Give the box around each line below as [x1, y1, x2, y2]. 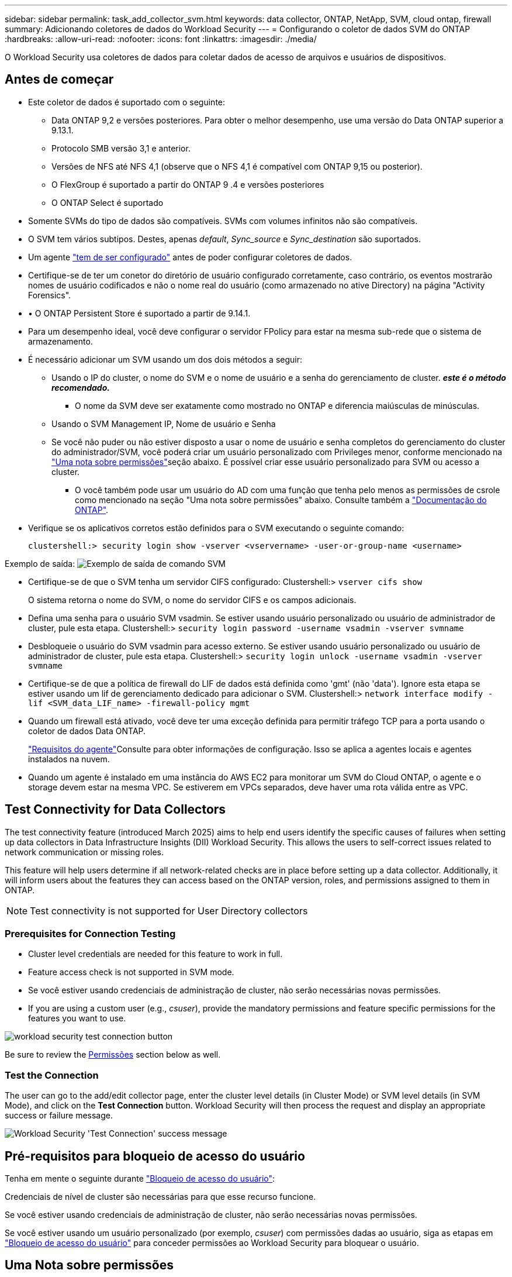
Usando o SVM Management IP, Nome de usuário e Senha [51, 418, 276, 429]
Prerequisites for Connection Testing [5, 928, 176, 940]
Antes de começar [5, 72, 114, 87]
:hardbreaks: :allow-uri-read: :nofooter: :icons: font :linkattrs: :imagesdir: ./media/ [5, 34, 317, 44]
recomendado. [51, 382, 110, 393]
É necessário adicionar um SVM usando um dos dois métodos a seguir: [28, 354, 302, 364]
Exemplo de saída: [5, 558, 75, 569]
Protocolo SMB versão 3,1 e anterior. [51, 143, 191, 153]
